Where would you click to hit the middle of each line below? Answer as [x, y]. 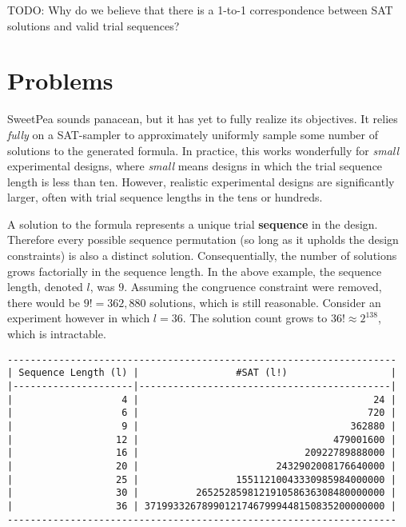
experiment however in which [79, 318]
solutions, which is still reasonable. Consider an [265, 302]
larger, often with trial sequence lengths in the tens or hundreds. [165, 197]
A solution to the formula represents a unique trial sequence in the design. [193, 224]
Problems [60, 80]
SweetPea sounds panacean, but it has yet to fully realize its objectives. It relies [203, 119]
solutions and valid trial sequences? [94, 25]
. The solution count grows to [255, 318]
